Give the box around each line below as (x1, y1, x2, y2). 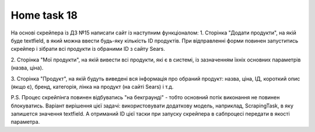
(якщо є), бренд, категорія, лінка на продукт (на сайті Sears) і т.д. (10, 83, 174, 90)
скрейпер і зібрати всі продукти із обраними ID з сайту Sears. (10, 46, 166, 53)
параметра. (10, 119, 40, 126)
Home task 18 (10, 9, 78, 22)
